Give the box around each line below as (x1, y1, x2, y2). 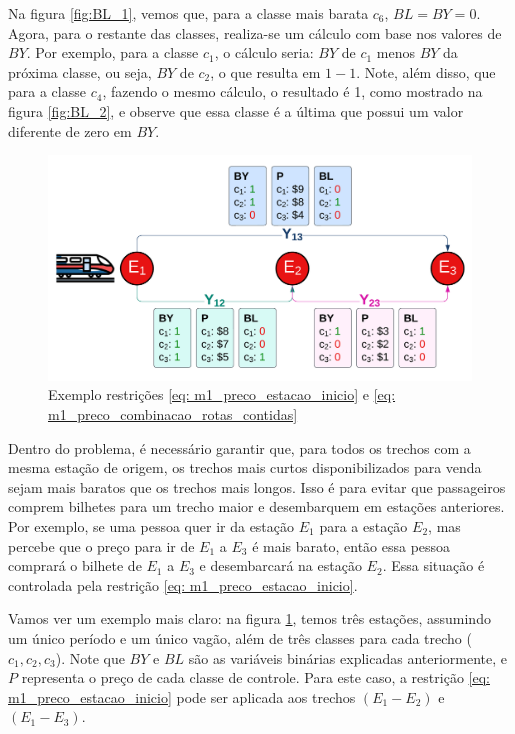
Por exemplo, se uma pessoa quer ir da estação (8, 515, 295, 536)
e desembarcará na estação (199, 555, 362, 576)
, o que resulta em (210, 61, 321, 82)
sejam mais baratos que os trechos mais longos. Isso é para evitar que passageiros (8, 476, 506, 497)
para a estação (319, 515, 408, 536)
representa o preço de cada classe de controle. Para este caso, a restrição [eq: (21, 667, 490, 688)
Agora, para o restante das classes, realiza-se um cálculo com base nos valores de (8, 22, 502, 43)
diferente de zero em (8, 120, 132, 141)
